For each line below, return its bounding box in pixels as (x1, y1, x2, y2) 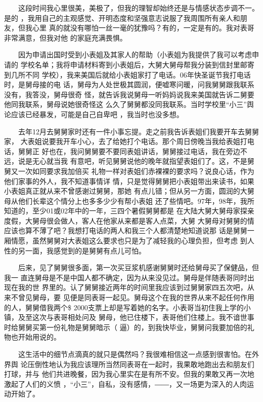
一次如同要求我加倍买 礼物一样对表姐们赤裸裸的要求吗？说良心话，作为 (18, 165, 254, 176)
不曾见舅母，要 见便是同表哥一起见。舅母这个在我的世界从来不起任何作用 (11, 292, 254, 303)
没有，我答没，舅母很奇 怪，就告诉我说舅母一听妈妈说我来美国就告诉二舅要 (4, 89, 254, 99)
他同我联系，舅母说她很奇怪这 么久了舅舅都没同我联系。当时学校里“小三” (4, 99, 247, 109)
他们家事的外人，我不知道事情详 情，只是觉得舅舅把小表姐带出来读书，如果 (4, 175, 254, 186)
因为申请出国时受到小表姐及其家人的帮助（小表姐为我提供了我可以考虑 (18, 49, 252, 60)
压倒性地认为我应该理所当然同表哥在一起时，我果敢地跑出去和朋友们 (27, 358, 254, 369)
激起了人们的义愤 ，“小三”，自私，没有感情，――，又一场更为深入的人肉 (4, 378, 247, 389)
